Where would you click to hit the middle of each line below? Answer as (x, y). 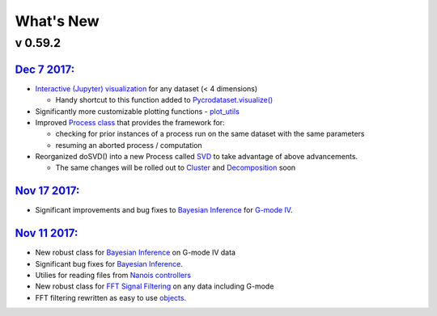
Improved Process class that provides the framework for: (130, 122)
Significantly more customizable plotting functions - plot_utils (138, 111)
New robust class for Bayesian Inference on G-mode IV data (136, 253)
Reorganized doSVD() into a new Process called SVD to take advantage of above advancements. (197, 157)
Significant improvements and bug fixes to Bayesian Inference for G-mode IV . (164, 210)
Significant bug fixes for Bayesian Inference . (109, 263)
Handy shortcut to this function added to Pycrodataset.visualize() (164, 100)
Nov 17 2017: (47, 191)
